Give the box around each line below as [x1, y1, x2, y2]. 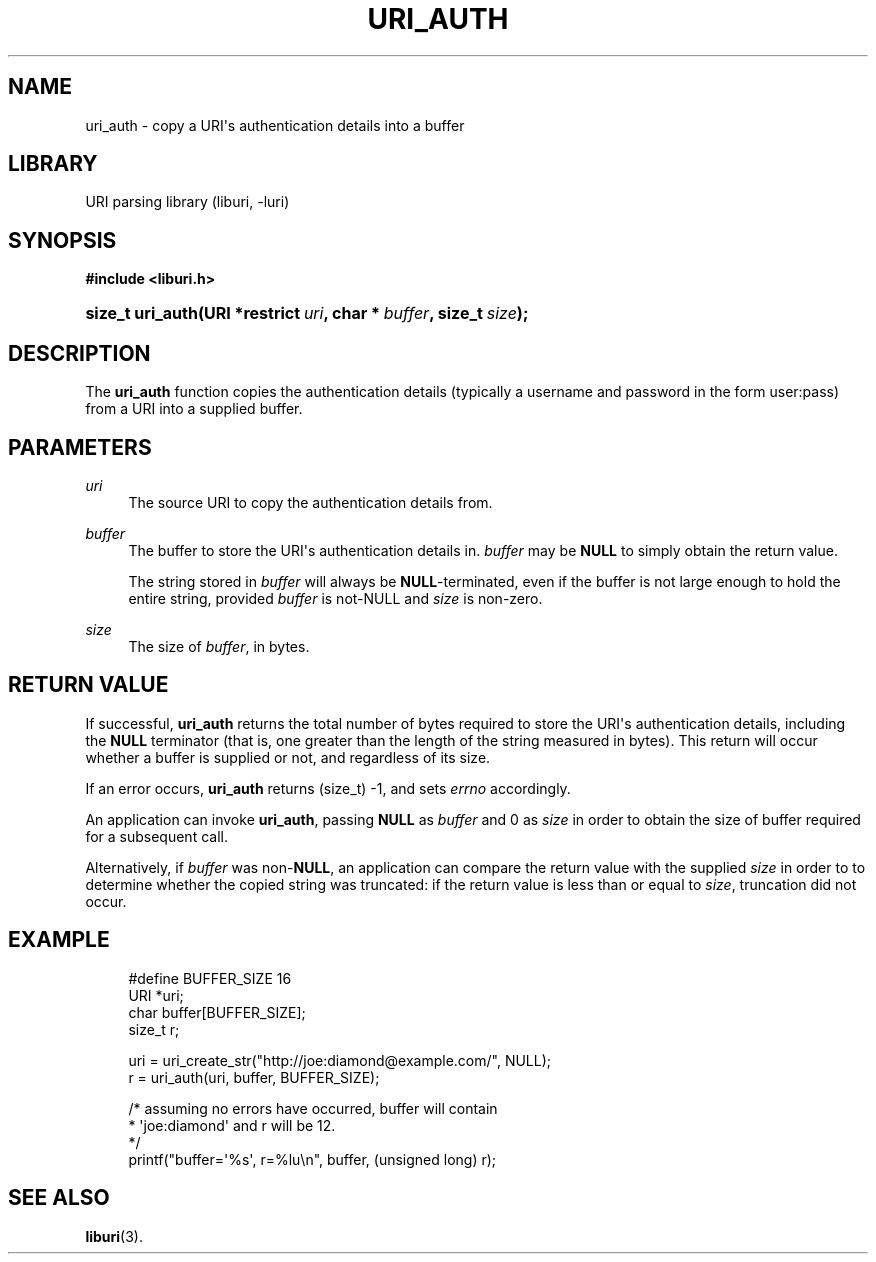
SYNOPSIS [8, 227, 117, 253]
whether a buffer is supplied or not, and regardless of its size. [85, 748, 491, 766]
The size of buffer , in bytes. [128, 637, 310, 655]
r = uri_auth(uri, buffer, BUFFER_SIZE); [128, 1068, 380, 1086]
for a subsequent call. [85, 827, 228, 845]
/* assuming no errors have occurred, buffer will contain [128, 1099, 498, 1117]
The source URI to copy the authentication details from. [128, 493, 493, 511]
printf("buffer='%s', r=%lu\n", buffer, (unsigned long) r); [128, 1150, 497, 1168]
